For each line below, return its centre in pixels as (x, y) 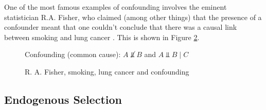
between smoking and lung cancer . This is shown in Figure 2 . (102, 37)
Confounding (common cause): (73, 54)
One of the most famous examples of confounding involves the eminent (116, 7)
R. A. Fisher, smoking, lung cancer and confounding (107, 71)
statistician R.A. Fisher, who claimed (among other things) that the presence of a (133, 17)
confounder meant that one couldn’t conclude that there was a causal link (121, 27)
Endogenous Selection (63, 99)
